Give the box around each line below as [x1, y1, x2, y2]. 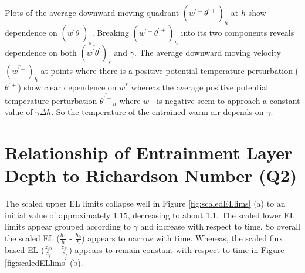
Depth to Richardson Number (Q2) [5, 163, 297, 187]
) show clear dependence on [18, 81, 117, 93]
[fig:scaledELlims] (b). [5, 256, 83, 268]
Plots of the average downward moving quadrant [5, 6, 179, 18]
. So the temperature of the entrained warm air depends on [51, 106, 264, 118]
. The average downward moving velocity [134, 46, 281, 58]
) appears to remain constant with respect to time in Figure [69, 243, 284, 255]
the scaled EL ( [5, 231, 60, 244]
